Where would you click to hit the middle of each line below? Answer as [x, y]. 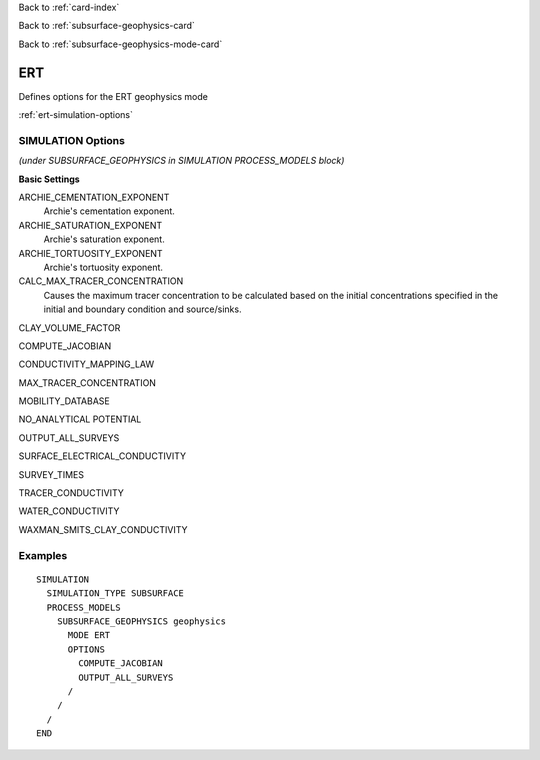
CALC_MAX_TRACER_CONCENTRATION [101, 281]
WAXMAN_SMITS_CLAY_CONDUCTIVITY [103, 529]
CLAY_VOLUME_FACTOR [69, 327]
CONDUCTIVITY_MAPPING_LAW [86, 364]
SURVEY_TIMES [51, 474]
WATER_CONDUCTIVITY [69, 511]
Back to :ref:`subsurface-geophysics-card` [106, 26]
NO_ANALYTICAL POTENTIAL [80, 419]
